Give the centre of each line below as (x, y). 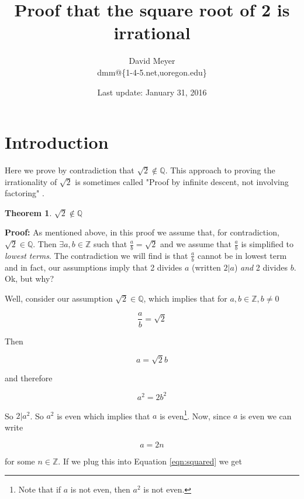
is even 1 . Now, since (195, 415)
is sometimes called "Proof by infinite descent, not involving (182, 181)
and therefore (29, 377)
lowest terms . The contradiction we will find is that (96, 255)
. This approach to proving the (220, 170)
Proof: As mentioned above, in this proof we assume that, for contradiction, (142, 232)
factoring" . (25, 193)
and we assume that (196, 244)
